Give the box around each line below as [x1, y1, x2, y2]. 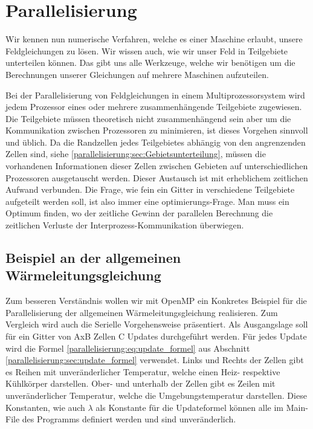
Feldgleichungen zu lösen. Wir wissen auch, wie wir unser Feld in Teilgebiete [5, 44, 288, 57]
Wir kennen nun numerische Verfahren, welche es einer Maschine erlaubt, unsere [5, 33, 303, 45]
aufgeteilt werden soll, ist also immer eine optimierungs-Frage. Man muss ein [5, 195, 289, 207]
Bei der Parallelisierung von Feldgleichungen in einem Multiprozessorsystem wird [5, 88, 305, 101]
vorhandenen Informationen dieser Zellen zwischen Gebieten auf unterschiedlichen [5, 160, 308, 172]
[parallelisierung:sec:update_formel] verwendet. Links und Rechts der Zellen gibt [5, 353, 304, 366]
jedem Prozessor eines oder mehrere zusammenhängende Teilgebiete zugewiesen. [5, 100, 302, 113]
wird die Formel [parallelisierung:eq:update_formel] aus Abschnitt [5, 341, 250, 354]
